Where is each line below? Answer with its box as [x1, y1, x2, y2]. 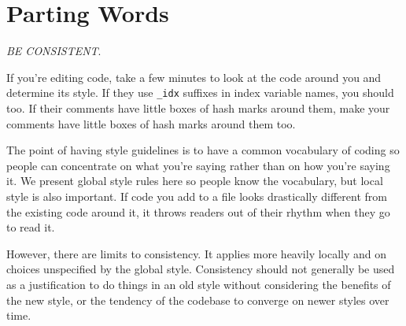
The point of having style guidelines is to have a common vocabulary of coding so [6, 142, 400, 158]
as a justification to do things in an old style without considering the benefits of [6, 276, 391, 292]
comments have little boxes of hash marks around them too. [6, 115, 296, 132]
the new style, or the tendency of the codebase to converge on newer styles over [6, 291, 389, 308]
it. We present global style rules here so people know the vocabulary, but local [6, 172, 383, 189]
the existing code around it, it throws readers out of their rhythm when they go [6, 203, 390, 220]
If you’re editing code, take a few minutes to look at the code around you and [6, 69, 382, 85]
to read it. [6, 219, 55, 235]
